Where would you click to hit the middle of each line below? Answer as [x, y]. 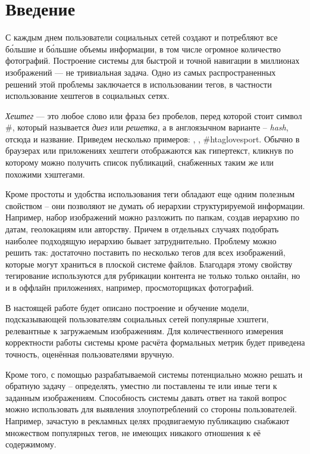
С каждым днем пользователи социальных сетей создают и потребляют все [142, 37]
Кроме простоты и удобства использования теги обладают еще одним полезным [150, 194]
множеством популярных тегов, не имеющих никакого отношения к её [133, 432]
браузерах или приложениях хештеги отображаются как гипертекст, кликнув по [150, 150]
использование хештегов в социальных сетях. [87, 96]
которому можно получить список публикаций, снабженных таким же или [140, 162]
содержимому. [31, 444]
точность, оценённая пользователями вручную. [90, 354]
